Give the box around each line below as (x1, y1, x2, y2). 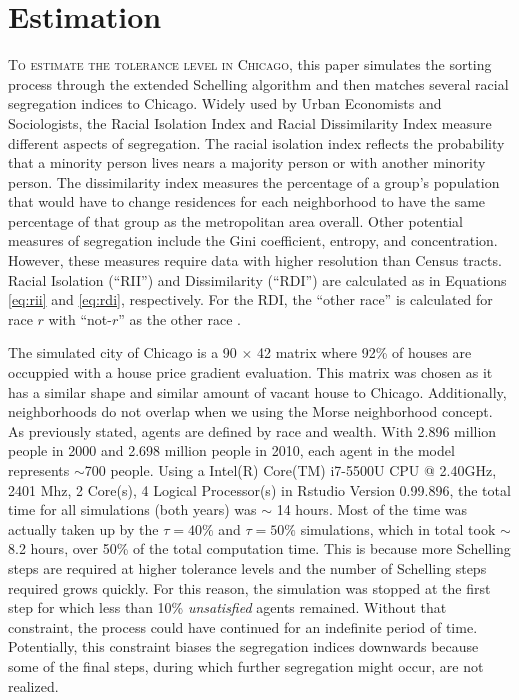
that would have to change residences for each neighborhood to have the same (8, 191, 486, 212)
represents (8, 460, 70, 480)
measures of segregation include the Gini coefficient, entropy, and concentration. (8, 230, 498, 251)
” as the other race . (118, 308, 241, 329)
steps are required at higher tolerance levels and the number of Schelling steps (8, 557, 487, 578)
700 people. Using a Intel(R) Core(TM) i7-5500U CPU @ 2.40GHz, (84, 460, 497, 480)
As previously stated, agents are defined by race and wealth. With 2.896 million (8, 420, 497, 441)
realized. (8, 675, 59, 696)
